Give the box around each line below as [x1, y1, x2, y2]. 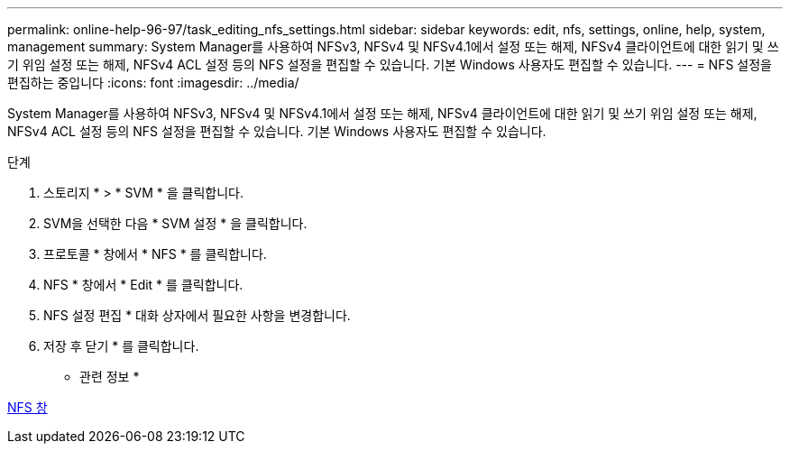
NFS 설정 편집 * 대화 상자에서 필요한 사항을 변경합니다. [43, 308, 351, 323]
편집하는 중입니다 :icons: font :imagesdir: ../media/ [7, 75, 299, 90]
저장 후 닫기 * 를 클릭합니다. [43, 338, 199, 354]
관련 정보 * [79, 369, 140, 384]
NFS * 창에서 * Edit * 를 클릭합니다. [43, 277, 243, 292]
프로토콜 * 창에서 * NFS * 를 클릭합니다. [43, 246, 267, 262]
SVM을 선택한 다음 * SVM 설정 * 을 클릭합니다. [43, 216, 308, 231]
